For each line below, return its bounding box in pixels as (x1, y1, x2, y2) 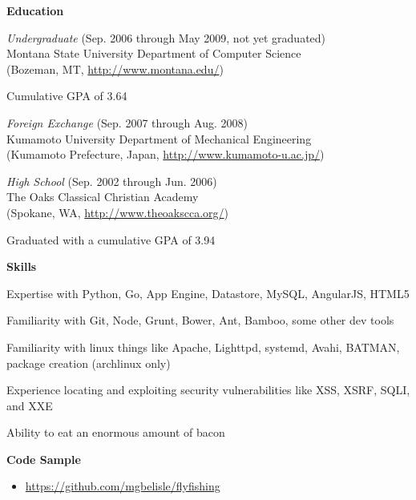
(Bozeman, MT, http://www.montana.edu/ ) (6, 60, 224, 77)
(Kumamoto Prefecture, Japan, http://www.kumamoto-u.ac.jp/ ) (6, 146, 325, 163)
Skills (6, 258, 37, 275)
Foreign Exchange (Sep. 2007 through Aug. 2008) (6, 114, 248, 131)
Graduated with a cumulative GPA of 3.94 (6, 231, 216, 248)
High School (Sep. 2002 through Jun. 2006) (6, 172, 217, 189)
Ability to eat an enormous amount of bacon (6, 424, 225, 441)
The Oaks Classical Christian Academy (6, 188, 199, 205)
